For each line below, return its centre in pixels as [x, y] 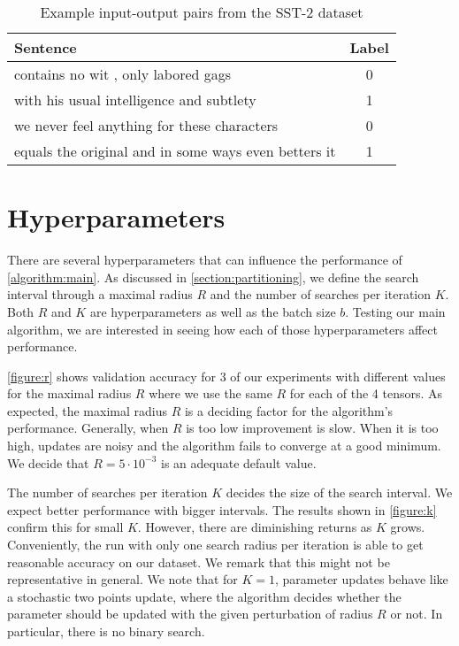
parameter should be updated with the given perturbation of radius [190, 614]
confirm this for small [65, 527]
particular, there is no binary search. [106, 631]
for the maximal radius [69, 393]
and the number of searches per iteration [321, 294]
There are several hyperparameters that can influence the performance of [205, 260]
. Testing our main [395, 311]
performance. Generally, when [88, 428]
